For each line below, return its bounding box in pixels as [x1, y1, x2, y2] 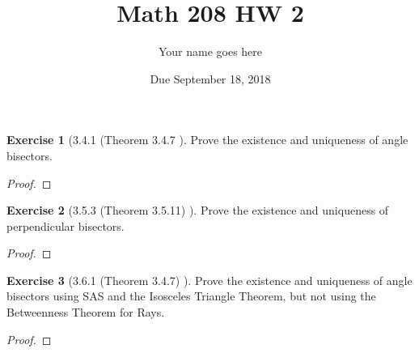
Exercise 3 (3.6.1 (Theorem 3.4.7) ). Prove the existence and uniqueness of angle [6, 271, 413, 288]
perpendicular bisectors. [6, 217, 125, 234]
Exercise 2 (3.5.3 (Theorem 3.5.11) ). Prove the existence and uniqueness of [6, 202, 389, 219]
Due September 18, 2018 [150, 70, 271, 87]
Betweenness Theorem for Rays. [6, 304, 165, 321]
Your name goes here [158, 43, 263, 60]
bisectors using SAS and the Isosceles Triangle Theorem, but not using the [6, 287, 376, 304]
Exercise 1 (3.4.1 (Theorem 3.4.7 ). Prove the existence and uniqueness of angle [6, 131, 408, 148]
